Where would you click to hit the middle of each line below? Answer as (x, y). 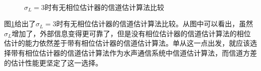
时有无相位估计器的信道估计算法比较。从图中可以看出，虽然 (155, 24)
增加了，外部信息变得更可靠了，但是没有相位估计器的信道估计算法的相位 (131, 33)
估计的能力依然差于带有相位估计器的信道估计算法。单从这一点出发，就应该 (127, 43)
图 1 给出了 (20, 24)
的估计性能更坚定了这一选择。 (53, 62)
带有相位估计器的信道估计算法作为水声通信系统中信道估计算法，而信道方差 (134, 52)
